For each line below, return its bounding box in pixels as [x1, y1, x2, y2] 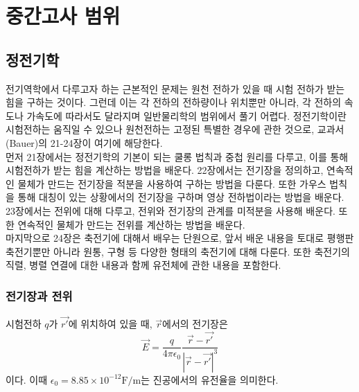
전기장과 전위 [6, 287, 73, 304]
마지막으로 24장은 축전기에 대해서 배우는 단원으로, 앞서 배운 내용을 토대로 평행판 [6, 231, 354, 245]
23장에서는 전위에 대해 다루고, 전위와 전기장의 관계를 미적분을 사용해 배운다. [6, 203, 335, 217]
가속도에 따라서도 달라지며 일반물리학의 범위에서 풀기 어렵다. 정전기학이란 [26, 108, 347, 123]
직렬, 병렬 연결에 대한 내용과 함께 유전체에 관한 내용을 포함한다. [6, 258, 281, 272]
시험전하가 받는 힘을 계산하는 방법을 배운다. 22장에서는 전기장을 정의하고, [6, 163, 324, 177]
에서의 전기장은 [162, 317, 228, 331]
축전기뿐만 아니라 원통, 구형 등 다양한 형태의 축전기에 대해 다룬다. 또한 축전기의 [6, 244, 350, 258]
